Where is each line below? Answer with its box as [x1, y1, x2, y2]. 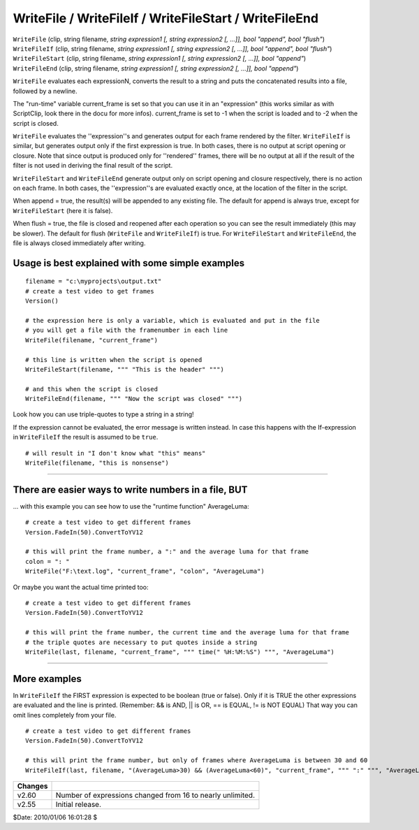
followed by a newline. [13, 87, 78, 95]
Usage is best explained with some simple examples [13, 257, 244, 269]
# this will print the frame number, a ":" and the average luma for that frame [25, 548, 309, 555]
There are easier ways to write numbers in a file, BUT [13, 483, 248, 495]
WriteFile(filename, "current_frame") [25, 336, 159, 344]
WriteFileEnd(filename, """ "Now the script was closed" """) [25, 395, 243, 403]
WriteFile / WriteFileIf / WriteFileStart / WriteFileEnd [13, 10, 319, 26]
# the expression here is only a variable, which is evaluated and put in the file [25, 316, 321, 324]
